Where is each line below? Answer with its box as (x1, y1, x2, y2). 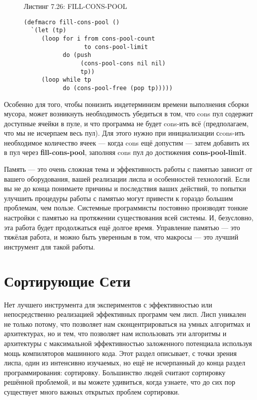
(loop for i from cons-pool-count (41, 35, 155, 42)
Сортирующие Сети (4, 270, 131, 291)
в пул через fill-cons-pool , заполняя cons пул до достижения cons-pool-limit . (4, 147, 247, 157)
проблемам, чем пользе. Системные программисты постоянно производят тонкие (4, 202, 248, 213)
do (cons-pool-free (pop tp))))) (62, 84, 173, 92)
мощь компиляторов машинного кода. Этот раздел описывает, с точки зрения (4, 348, 237, 358)
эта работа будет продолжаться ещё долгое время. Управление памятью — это (4, 222, 240, 232)
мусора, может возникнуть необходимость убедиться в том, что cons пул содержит (4, 108, 254, 119)
